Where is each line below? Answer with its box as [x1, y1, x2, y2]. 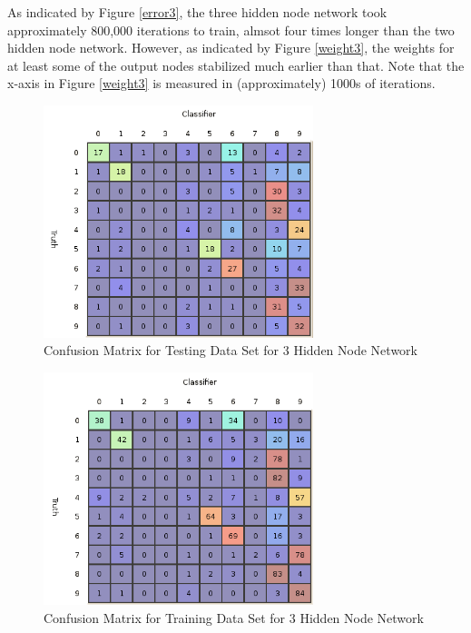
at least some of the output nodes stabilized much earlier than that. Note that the [7, 55, 465, 74]
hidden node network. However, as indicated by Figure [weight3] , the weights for [7, 38, 455, 57]
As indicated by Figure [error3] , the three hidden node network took [7, 3, 388, 21]
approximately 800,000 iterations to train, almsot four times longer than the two [7, 20, 455, 39]
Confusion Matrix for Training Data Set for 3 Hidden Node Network [44, 608, 424, 627]
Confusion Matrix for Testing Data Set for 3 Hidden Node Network [44, 341, 417, 360]
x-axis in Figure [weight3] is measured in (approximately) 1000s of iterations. [7, 74, 436, 93]
